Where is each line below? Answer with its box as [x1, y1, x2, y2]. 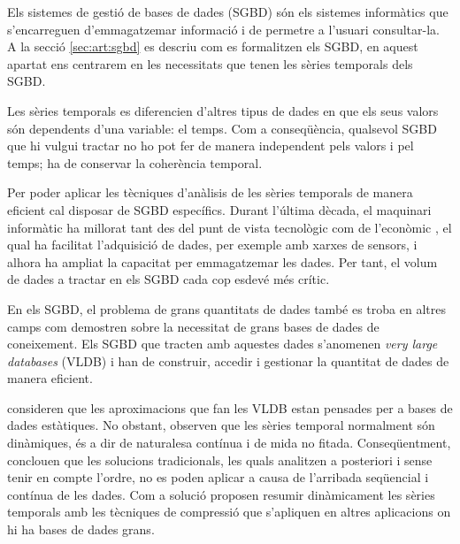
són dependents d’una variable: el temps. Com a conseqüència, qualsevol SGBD [7, 119, 437, 137]
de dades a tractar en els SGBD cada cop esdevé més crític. [7, 270, 330, 288]
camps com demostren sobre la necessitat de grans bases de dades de [7, 317, 379, 335]
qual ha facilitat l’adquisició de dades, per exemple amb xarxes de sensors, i [7, 235, 418, 254]
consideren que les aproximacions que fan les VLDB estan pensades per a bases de [7, 398, 453, 417]
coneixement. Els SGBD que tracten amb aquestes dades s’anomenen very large [7, 334, 438, 353]
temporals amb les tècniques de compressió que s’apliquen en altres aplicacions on [7, 502, 451, 521]
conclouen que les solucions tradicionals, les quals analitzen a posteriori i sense [7, 450, 433, 469]
